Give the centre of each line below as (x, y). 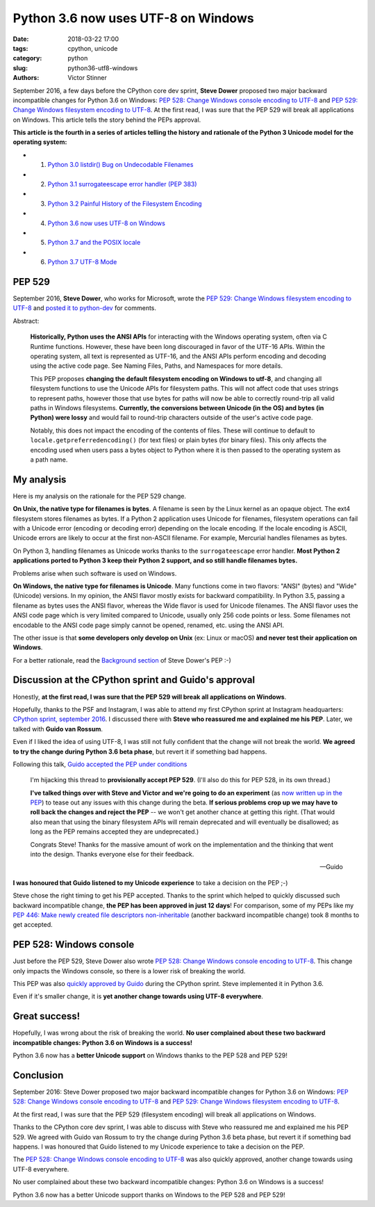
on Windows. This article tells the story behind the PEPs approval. (107, 120)
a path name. (49, 460)
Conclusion (38, 1075)
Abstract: (26, 321)
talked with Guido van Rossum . (58, 729)
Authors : (26, 78)
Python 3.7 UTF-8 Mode (82, 262)
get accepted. (33, 925)
